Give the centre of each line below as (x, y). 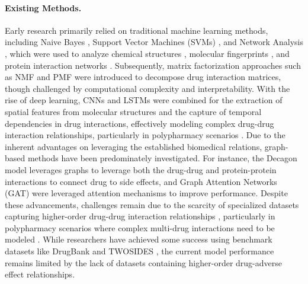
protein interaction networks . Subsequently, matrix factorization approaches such (153, 65)
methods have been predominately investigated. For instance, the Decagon (162, 158)
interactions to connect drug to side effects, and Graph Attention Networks (141, 181)
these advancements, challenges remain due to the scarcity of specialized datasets (152, 204)
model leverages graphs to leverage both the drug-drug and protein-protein (141, 169)
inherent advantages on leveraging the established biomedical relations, (134, 146)
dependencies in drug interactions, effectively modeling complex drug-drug (139, 123)
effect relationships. (40, 274)
